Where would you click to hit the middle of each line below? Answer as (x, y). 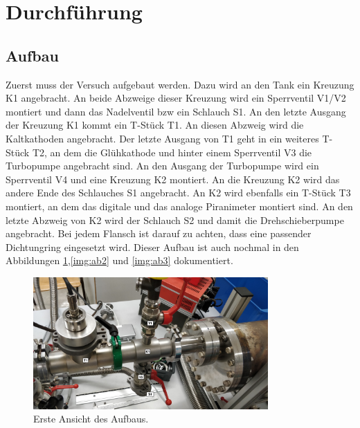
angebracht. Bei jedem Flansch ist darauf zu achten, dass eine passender (159, 233)
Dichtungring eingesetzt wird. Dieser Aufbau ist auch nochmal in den (152, 246)
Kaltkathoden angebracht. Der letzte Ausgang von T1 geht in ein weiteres (162, 138)
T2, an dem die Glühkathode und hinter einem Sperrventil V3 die (172, 152)
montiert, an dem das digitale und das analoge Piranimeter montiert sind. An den (179, 206)
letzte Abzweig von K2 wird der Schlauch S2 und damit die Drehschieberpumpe (175, 220)
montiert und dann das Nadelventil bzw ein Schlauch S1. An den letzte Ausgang (176, 111)
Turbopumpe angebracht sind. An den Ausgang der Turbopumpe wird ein (162, 166)
